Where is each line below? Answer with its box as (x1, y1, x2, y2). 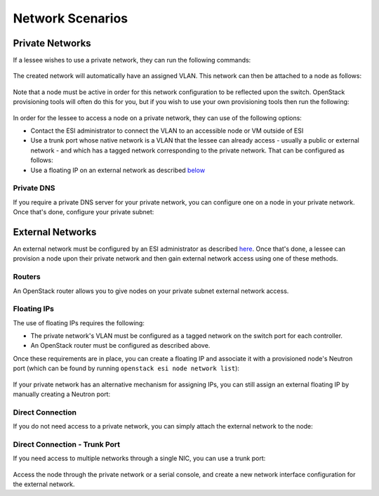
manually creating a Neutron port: (13, 390, 111, 398)
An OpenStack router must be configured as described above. (30, 341, 211, 350)
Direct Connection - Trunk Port (13, 439, 121, 449)
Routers (13, 272, 41, 282)
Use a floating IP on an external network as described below (30, 166, 206, 174)
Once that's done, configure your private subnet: (13, 208, 154, 216)
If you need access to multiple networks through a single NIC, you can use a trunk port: (13, 454, 266, 463)
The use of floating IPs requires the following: (13, 318, 145, 327)
